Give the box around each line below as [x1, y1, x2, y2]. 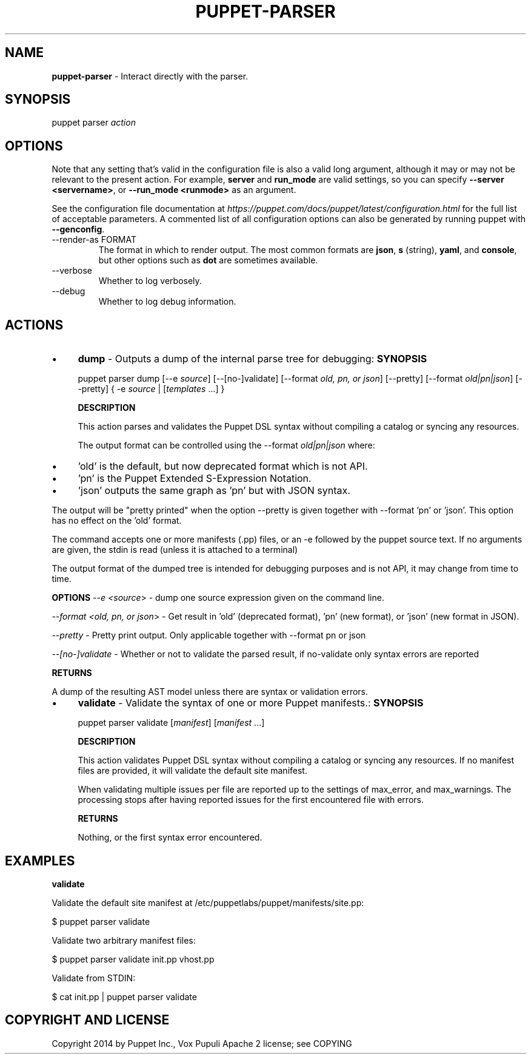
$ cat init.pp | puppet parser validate [52, 991, 197, 1002]
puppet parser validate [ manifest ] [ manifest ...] [78, 717, 265, 728]
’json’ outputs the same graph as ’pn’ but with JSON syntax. [78, 484, 350, 497]
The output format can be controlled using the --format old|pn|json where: [78, 440, 375, 451]
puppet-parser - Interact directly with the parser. [52, 70, 249, 81]
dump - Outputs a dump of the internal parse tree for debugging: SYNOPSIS [78, 353, 427, 365]
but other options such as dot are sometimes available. [98, 255, 318, 266]
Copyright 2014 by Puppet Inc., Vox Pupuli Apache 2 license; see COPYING [52, 1038, 352, 1049]
